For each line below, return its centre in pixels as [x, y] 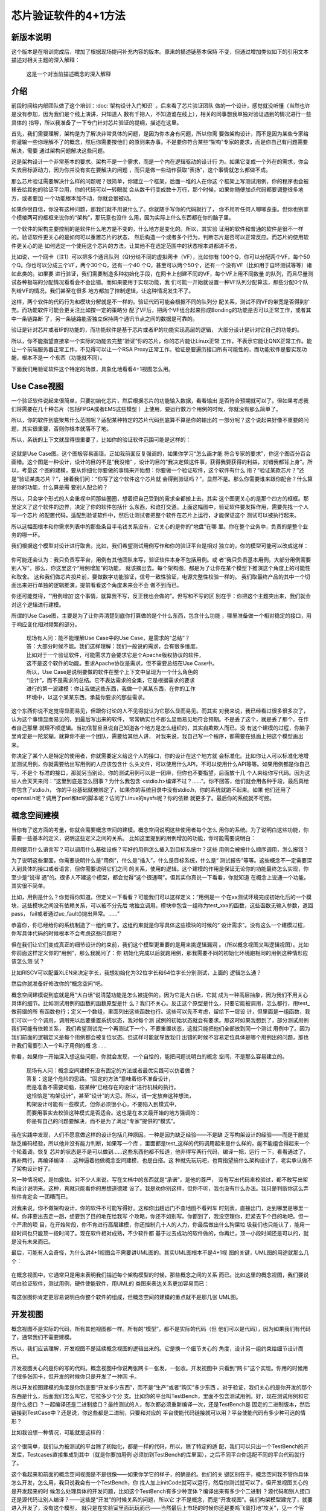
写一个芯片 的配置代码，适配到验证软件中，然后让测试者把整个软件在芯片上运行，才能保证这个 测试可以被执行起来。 [155, 515]
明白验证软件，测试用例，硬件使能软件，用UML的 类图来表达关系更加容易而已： [110, 1283]
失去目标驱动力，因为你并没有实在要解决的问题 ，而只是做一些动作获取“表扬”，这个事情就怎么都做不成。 [141, 170]
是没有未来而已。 [32, 1241]
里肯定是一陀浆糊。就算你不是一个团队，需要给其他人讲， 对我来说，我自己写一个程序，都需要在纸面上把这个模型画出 [157, 736]
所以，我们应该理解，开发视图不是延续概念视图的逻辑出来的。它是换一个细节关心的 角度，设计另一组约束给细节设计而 [157, 1348]
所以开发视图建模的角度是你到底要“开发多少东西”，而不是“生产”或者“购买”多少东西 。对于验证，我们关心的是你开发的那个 [161, 1388]
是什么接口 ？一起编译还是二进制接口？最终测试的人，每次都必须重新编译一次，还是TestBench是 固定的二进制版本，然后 [161, 1405]
